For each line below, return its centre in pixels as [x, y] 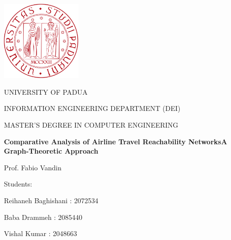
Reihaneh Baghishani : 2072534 [51, 200]
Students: [18, 184]
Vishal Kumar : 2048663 [41, 233]
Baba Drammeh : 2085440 [43, 217]
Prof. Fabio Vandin [33, 167]
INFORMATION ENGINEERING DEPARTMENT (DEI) [92, 108]
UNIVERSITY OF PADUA [46, 92]
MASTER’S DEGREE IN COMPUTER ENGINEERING [91, 124]
